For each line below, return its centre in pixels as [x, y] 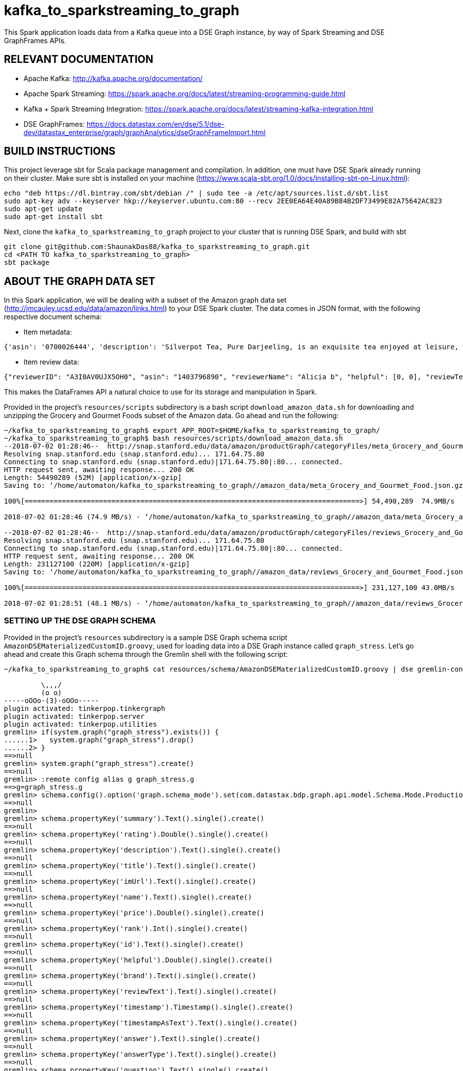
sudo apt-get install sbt [54, 217]
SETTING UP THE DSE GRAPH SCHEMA [80, 620]
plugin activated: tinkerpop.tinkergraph [85, 709]
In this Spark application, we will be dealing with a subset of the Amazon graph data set [145, 300]
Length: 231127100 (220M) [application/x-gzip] [97, 564]
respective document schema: [53, 317]
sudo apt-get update [43, 209]
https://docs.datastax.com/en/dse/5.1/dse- [155, 124]
